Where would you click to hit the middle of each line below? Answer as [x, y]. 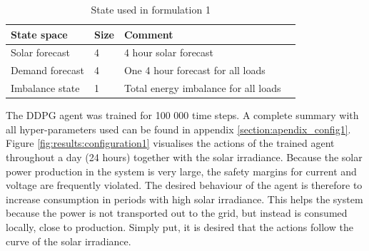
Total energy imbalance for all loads [202, 88]
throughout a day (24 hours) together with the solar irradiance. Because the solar [184, 157]
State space [39, 34]
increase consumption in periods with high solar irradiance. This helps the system [184, 199]
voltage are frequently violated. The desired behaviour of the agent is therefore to [184, 185]
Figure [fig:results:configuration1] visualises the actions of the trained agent [170, 143]
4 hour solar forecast [169, 52]
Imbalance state [45, 88]
